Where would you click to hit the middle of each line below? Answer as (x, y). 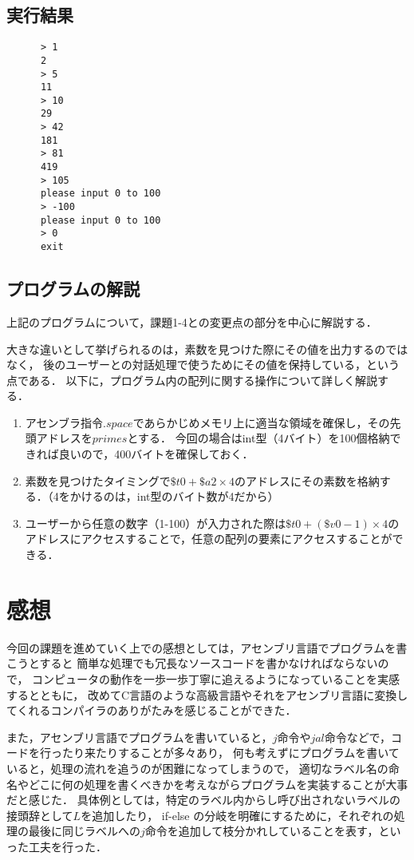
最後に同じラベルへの (84, 831)
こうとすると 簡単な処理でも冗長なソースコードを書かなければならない (192, 663)
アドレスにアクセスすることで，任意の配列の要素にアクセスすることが (209, 539)
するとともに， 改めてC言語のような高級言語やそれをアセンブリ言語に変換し (207, 694)
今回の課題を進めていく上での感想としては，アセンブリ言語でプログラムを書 (207, 647)
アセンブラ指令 (64, 422)
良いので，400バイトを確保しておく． (156, 454)
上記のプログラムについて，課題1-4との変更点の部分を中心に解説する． (192, 321)
